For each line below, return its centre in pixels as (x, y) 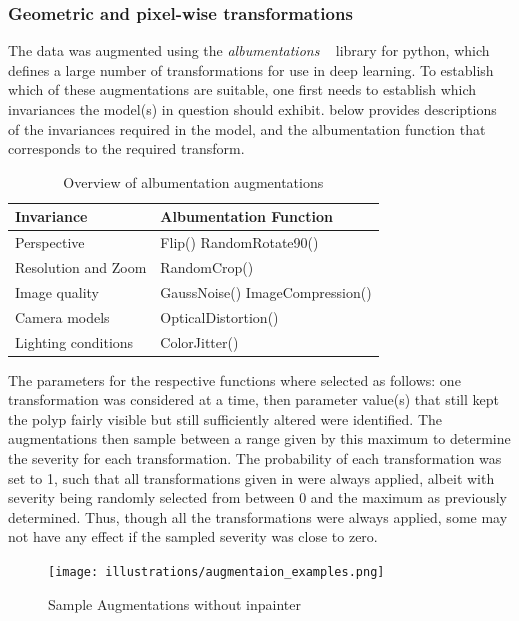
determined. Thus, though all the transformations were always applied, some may (258, 516)
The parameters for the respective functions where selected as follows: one (234, 379)
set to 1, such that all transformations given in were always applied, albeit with (251, 477)
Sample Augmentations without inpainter (174, 603)
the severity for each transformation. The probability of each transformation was (255, 458)
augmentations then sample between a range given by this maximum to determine (259, 438)
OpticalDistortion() (219, 316)
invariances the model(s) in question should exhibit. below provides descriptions (252, 109)
